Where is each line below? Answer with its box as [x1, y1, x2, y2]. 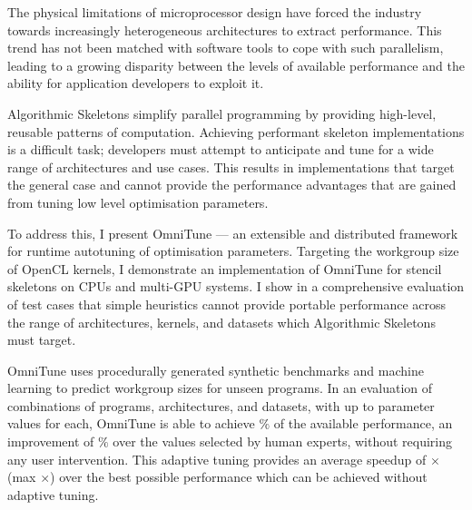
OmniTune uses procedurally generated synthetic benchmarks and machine [7, 360, 424, 379]
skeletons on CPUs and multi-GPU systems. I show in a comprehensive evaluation [7, 277, 465, 296]
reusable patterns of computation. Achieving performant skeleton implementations [7, 122, 465, 141]
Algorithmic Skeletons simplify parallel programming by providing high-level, [7, 103, 437, 123]
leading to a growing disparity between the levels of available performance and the [7, 55, 465, 74]
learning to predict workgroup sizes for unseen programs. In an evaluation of [7, 378, 433, 397]
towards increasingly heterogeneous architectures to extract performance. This [7, 20, 442, 39]
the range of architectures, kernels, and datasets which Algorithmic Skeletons [7, 312, 436, 331]
